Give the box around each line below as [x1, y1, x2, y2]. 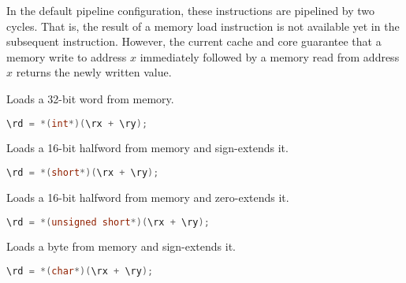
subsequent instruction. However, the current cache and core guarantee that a [6, 33, 382, 50]
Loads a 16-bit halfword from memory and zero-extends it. [6, 188, 289, 205]
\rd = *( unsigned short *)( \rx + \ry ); [6, 216, 210, 228]
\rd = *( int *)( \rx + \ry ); [6, 117, 148, 129]
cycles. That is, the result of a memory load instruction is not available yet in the [6, 17, 400, 34]
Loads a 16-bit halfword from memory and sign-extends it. [6, 140, 289, 156]
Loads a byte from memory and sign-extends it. [6, 238, 236, 255]
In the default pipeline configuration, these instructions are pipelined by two [6, 2, 375, 18]
